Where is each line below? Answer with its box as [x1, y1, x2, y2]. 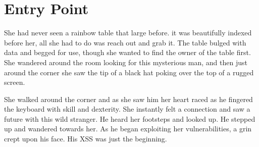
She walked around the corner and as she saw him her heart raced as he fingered [4, 93, 253, 104]
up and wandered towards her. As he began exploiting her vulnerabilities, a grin [4, 123, 252, 134]
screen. [4, 77, 25, 87]
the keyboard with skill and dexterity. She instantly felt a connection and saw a [4, 104, 250, 114]
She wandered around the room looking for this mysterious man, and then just [4, 57, 247, 67]
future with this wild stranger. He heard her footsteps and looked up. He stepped [4, 113, 255, 124]
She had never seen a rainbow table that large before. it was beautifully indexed [4, 27, 252, 38]
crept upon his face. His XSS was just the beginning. [4, 133, 167, 144]
